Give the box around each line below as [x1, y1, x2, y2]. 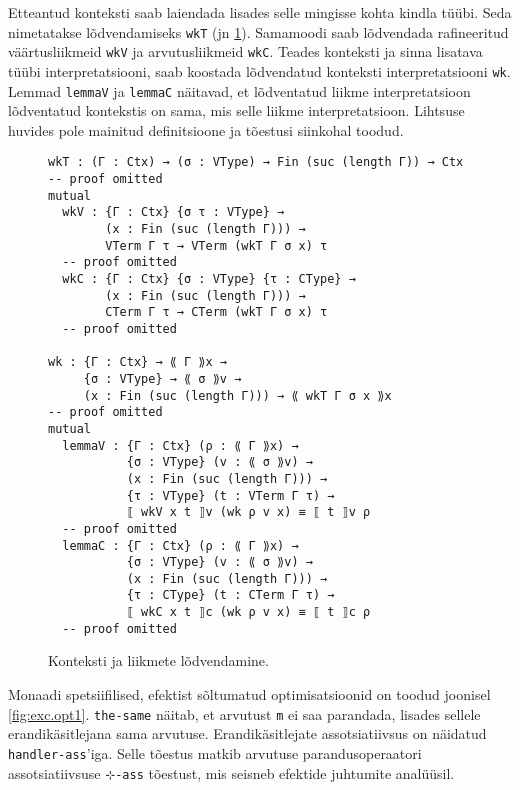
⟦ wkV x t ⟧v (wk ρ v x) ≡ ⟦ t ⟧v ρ [126, 505, 371, 520]
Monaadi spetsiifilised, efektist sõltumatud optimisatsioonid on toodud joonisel [8, 684, 491, 705]
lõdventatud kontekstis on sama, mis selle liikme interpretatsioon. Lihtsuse [8, 100, 465, 121]
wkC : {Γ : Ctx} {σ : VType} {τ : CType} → [62, 272, 356, 286]
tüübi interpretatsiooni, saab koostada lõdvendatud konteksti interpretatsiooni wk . [8, 60, 511, 81]
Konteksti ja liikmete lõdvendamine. [48, 650, 269, 671]
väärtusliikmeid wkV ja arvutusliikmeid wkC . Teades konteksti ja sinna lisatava [8, 41, 483, 62]
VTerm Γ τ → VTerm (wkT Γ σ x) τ [105, 238, 328, 253]
